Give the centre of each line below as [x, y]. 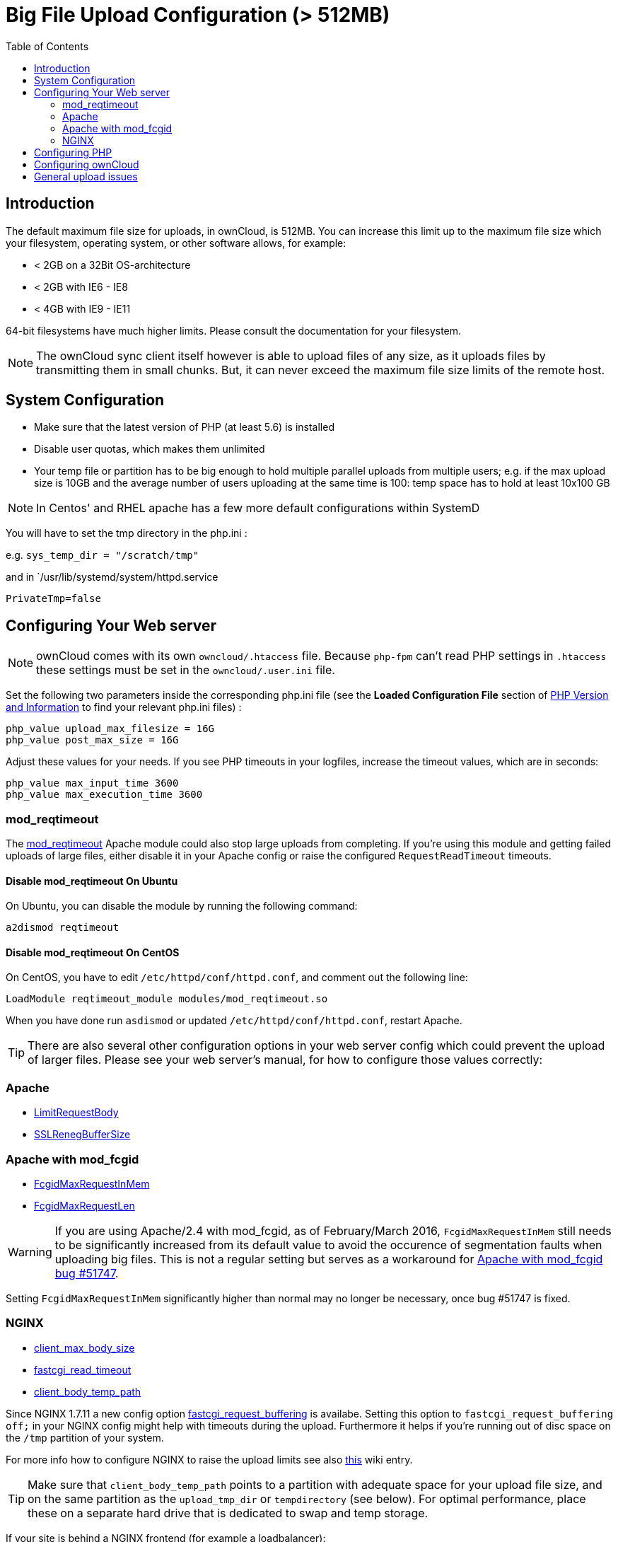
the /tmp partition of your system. [85, 1437]
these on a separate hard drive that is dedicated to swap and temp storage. [228, 1513]
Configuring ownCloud [87, 164]
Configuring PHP [73, 152]
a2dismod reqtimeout [63, 928]
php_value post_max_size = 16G [92, 740]
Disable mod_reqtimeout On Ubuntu [92, 881]
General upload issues [86, 176]
